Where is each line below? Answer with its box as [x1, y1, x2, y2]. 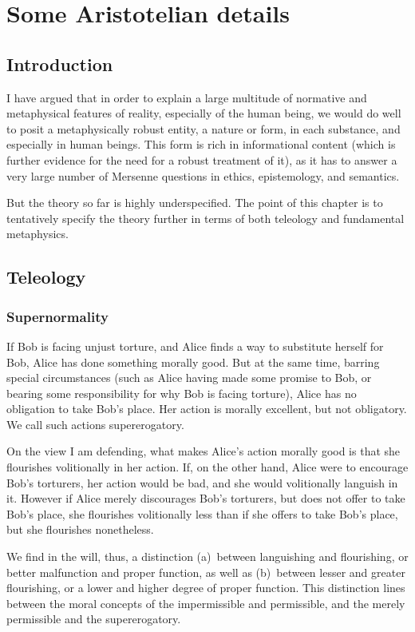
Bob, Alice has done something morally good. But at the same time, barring [6, 353, 380, 370]
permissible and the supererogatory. [6, 610, 181, 627]
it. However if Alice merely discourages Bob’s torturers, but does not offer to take [6, 490, 405, 507]
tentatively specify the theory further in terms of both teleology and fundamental [6, 209, 405, 226]
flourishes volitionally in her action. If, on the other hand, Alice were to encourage [6, 459, 409, 475]
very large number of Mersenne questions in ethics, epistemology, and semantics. [6, 167, 400, 184]
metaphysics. [6, 225, 69, 242]
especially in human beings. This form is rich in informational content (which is [6, 136, 396, 153]
